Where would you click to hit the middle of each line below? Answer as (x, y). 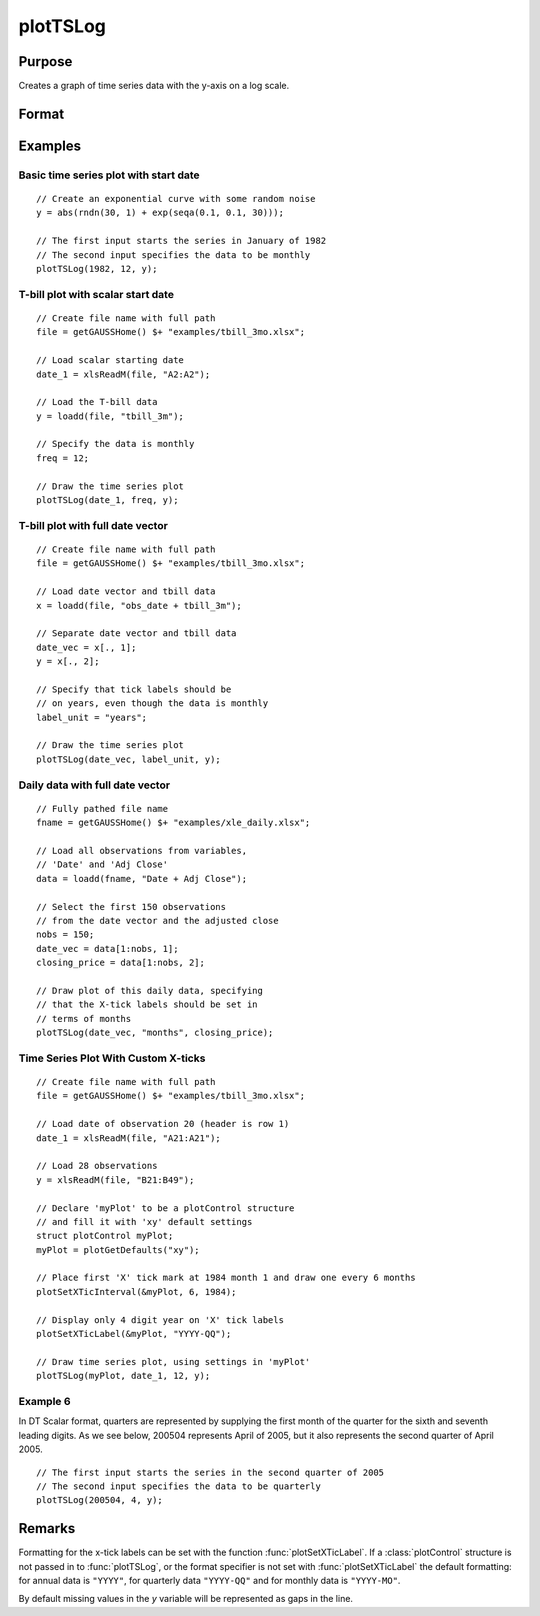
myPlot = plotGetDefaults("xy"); (118, 1249)
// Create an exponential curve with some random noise (176, 199)
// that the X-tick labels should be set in (147, 1004)
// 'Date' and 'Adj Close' (102, 864)
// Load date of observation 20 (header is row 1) (163, 1124)
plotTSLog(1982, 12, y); (97, 268)
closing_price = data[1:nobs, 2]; (120, 963)
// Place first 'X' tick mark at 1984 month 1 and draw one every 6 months (226, 1278)
